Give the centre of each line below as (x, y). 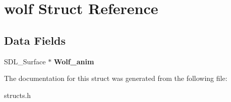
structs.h (18, 95)
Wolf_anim (74, 61)
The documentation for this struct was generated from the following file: (116, 78)
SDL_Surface (25, 61)
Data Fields (35, 40)
